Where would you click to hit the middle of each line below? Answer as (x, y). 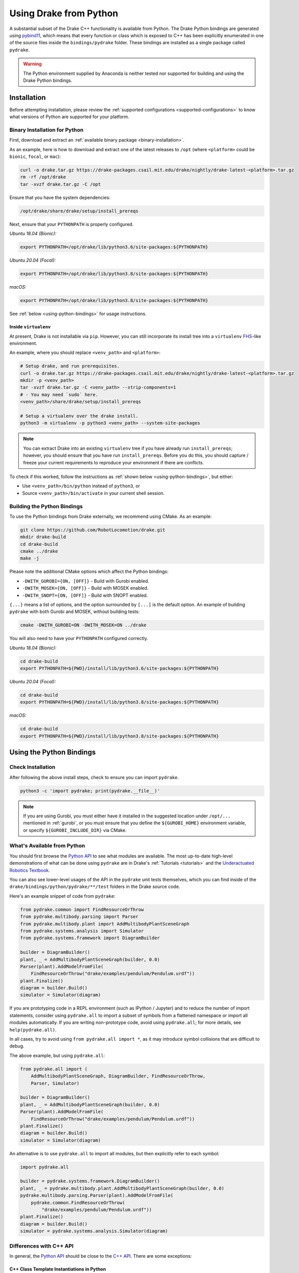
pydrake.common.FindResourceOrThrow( (78, 1202)
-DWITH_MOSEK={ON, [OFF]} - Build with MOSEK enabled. (85, 588)
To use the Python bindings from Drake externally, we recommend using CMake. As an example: (111, 516)
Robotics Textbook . (30, 870)
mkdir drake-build (43, 537)
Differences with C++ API (42, 1246)
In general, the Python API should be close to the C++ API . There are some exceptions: (101, 1256)
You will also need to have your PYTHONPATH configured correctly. (79, 639)
